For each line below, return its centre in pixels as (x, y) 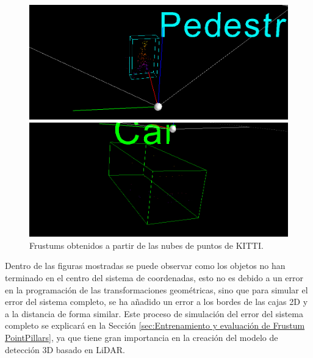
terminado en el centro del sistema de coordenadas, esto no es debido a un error (154, 278)
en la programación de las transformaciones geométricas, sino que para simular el (156, 289)
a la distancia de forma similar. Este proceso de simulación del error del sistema (154, 313)
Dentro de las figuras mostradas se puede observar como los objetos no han (145, 266)
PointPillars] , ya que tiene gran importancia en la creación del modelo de (142, 338)
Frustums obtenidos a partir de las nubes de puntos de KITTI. (146, 245)
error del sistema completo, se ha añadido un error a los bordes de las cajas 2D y (156, 302)
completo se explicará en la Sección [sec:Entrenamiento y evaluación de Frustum (155, 325)
